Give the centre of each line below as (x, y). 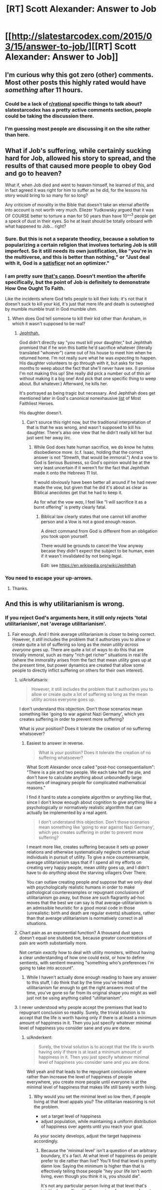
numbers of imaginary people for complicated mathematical (86, 783)
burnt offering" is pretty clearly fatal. (70, 507)
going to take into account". (47, 968)
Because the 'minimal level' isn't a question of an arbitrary (99, 1151)
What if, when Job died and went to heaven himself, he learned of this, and (80, 185)
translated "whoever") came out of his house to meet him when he (86, 353)
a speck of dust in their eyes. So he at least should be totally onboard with (79, 221)
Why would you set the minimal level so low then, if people (92, 1097)
